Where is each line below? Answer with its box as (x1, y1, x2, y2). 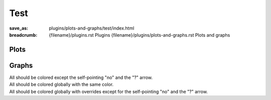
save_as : (9, 25, 29, 31)
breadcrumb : (9, 32, 38, 38)
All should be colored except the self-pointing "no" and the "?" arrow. (9, 74, 153, 80)
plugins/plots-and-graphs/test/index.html (49, 25, 134, 31)
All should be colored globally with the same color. (9, 81, 114, 87)
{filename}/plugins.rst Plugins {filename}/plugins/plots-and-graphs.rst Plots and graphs (49, 32, 230, 38)
